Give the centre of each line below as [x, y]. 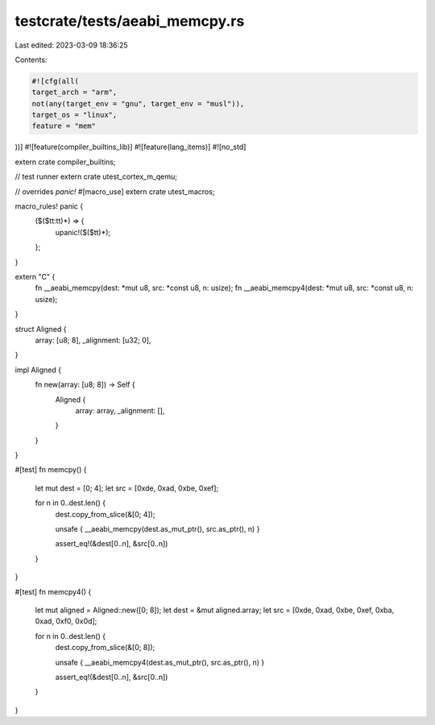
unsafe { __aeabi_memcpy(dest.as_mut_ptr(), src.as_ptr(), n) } [157, 529]
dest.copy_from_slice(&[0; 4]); [105, 514]
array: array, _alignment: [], [120, 410]
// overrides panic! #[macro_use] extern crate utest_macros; [115, 191]
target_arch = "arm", [75, 92]
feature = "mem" [64, 126]
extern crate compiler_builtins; [65, 162]
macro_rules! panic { [49, 206]
